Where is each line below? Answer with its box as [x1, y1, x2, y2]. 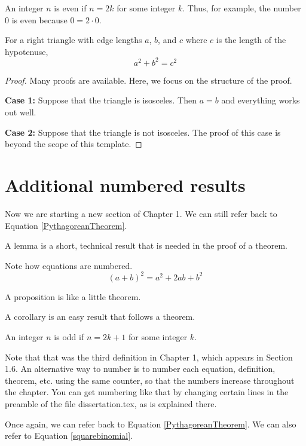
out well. [5, 106, 36, 118]
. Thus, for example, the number [182, 2, 301, 14]
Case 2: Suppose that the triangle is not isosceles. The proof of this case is [5, 126, 281, 138]
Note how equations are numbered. [5, 259, 133, 271]
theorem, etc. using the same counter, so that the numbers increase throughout [5, 374, 295, 386]
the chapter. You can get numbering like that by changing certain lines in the [5, 386, 289, 398]
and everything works [221, 94, 300, 106]
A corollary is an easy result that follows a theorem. [5, 310, 195, 323]
